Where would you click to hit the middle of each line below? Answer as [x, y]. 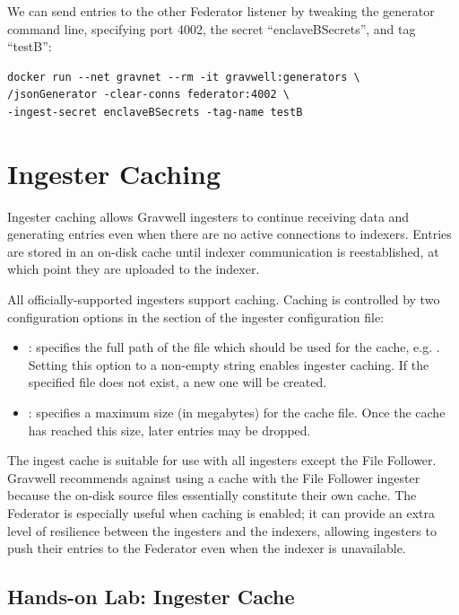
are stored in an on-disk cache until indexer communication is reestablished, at [223, 251]
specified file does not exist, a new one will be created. [178, 382]
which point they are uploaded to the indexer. [134, 269]
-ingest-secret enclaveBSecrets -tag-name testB [155, 112]
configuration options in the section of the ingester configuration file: [195, 316]
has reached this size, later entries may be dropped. [169, 430]
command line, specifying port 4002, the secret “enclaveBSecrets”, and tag [212, 28]
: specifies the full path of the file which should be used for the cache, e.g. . [234, 347]
